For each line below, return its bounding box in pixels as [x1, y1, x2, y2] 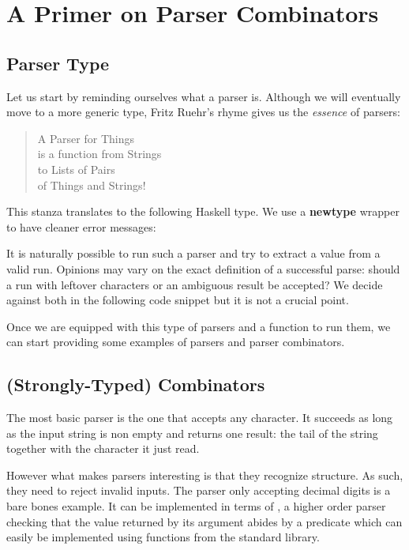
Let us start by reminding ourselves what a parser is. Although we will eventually [6, 88, 401, 104]
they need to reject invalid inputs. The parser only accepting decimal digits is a [6, 482, 391, 499]
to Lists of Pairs [37, 160, 115, 177]
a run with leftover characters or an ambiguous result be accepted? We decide [6, 276, 383, 292]
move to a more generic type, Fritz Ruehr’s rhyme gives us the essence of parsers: [6, 104, 400, 120]
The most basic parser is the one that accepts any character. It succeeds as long [6, 409, 393, 426]
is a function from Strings [37, 145, 162, 162]
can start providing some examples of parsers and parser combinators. [6, 333, 345, 350]
